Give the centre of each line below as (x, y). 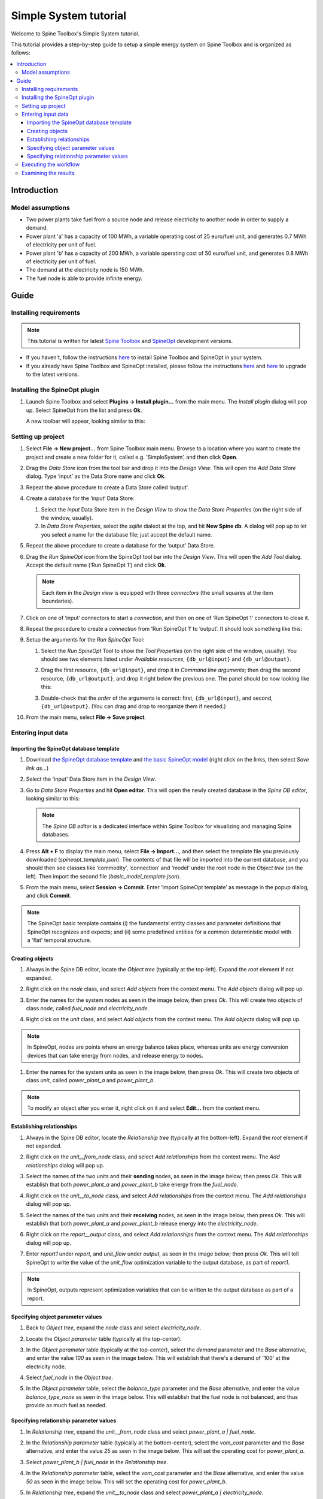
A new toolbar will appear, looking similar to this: (86, 421)
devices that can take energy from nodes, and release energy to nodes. (115, 1055)
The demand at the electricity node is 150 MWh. (85, 270)
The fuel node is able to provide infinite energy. (84, 278)
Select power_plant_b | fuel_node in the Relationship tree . (97, 1462)
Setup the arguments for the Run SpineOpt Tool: (85, 640)
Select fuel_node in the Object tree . (69, 1378)
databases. (56, 835)
